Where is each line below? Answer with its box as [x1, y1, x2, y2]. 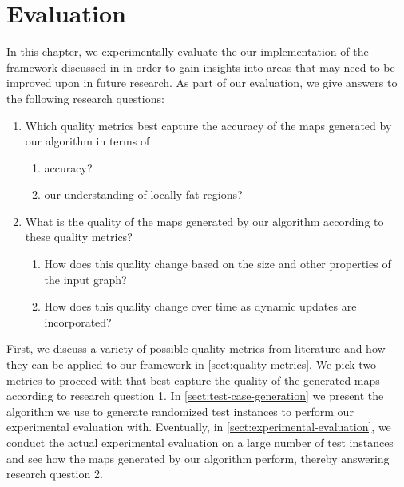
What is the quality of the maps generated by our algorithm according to [25, 212, 384, 229]
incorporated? [44, 313, 112, 330]
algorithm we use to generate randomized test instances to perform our [6, 402, 354, 419]
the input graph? [44, 271, 127, 287]
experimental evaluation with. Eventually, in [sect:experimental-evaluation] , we [6, 418, 391, 435]
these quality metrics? [25, 228, 133, 245]
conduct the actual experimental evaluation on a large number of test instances [6, 434, 394, 450]
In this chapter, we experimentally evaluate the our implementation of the [6, 43, 369, 60]
